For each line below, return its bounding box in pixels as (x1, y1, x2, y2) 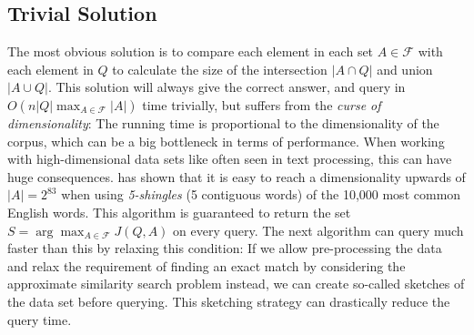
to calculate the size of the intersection (112, 59, 328, 78)
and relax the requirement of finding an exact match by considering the (7, 256, 406, 275)
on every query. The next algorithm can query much (173, 220, 464, 239)
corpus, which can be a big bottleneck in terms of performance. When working (7, 131, 445, 150)
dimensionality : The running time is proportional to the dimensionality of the (7, 113, 439, 132)
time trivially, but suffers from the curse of (142, 95, 381, 114)
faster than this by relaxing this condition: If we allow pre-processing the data (7, 239, 442, 258)
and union (377, 59, 433, 78)
